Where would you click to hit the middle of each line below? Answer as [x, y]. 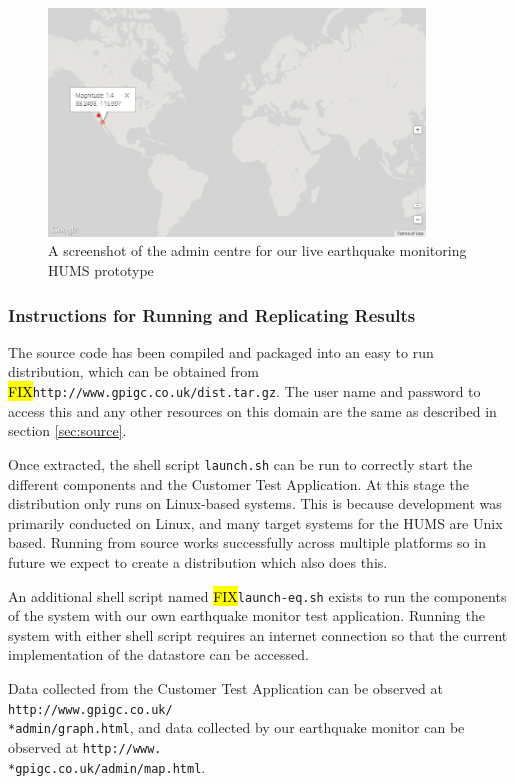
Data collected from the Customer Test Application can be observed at [225, 687]
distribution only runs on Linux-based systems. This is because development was [255, 503]
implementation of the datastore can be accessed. [158, 654]
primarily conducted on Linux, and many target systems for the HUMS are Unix [255, 522]
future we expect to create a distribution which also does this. [198, 561]
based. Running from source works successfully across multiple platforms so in [247, 542]
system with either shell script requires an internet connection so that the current [258, 634]
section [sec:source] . [67, 430]
